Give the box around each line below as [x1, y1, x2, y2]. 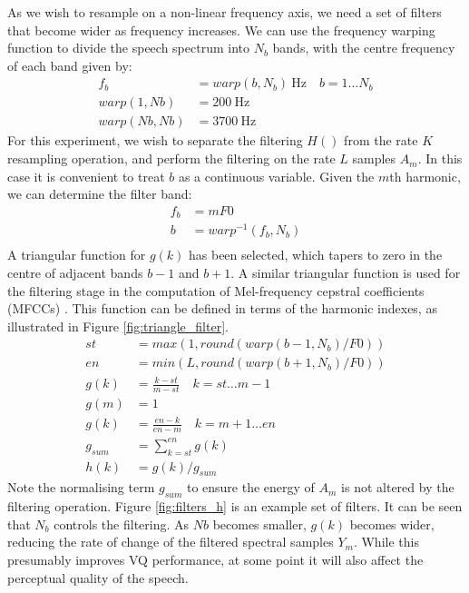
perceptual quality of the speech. [7, 568, 189, 587]
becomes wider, [349, 514, 435, 533]
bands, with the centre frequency [272, 38, 455, 57]
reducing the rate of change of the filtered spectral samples [7, 532, 334, 551]
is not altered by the [341, 478, 454, 497]
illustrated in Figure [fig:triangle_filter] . [7, 316, 229, 335]
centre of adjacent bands [7, 263, 143, 282]
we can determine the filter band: [7, 184, 192, 203]
